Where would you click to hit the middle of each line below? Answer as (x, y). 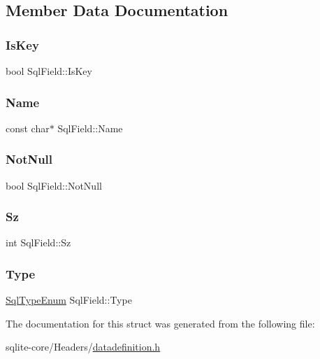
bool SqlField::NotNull (54, 185)
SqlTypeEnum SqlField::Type (69, 300)
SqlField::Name (90, 128)
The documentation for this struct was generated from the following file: (160, 323)
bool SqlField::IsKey (49, 71)
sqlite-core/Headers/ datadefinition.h (83, 347)
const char (28, 128)
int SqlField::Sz (38, 242)
